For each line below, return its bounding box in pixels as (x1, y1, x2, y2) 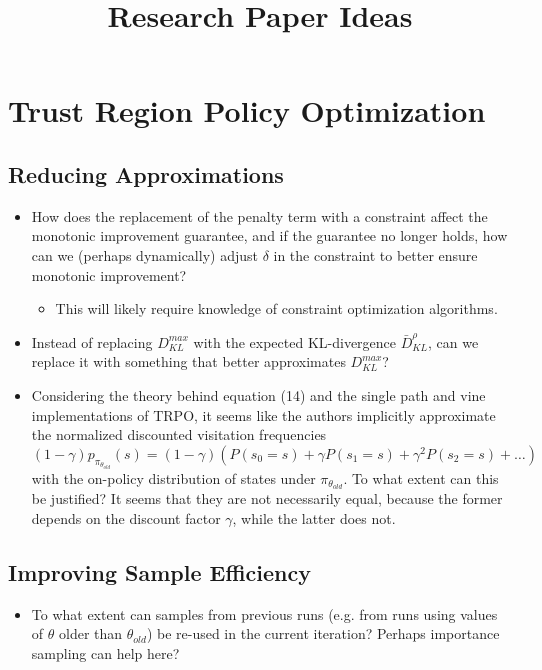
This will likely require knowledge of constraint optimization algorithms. (55, 298, 498, 319)
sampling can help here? (31, 643, 180, 664)
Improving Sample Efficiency (8, 557, 311, 588)
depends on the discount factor (31, 508, 221, 529)
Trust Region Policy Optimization (8, 90, 486, 131)
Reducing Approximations (8, 158, 284, 189)
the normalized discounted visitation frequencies (31, 424, 327, 445)
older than (58, 623, 123, 644)
